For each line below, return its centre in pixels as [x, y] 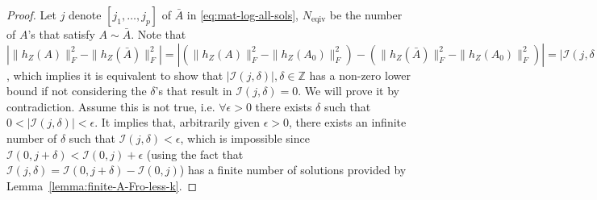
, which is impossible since [245, 137]
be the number [366, 15]
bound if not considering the [77, 91]
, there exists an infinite [347, 122]
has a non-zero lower [360, 75]
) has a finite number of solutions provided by [293, 170]
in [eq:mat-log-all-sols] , [243, 15]
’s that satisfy [61, 34]
